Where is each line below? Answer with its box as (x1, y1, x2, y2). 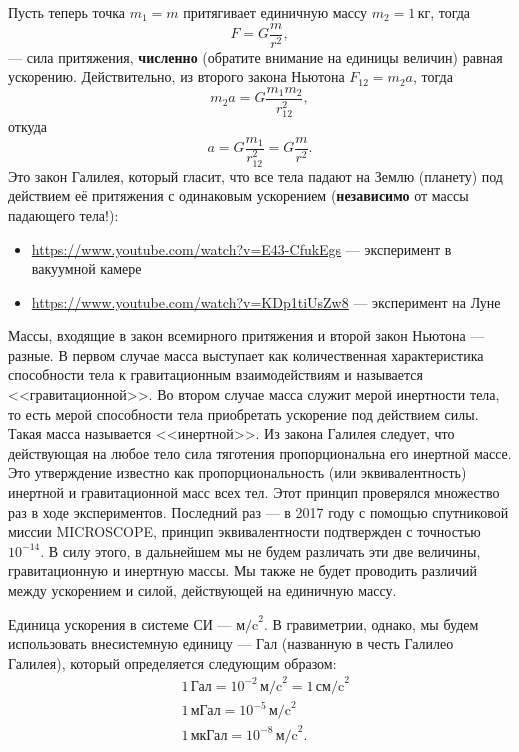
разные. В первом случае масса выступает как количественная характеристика (8, 344, 484, 365)
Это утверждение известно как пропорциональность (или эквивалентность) (8, 462, 467, 483)
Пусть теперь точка (8, 2, 125, 22)
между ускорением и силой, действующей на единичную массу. (8, 580, 397, 600)
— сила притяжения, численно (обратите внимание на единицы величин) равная (8, 46, 503, 67)
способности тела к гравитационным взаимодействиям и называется (8, 364, 423, 385)
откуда (8, 115, 47, 136)
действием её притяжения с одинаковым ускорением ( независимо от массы (8, 185, 469, 206)
